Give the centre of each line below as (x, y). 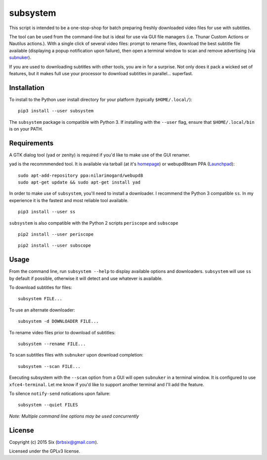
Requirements (31, 143)
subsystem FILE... (40, 299)
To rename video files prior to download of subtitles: (62, 332)
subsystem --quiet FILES (48, 405)
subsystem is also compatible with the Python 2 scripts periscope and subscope (94, 223)
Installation (27, 87)
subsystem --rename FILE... (52, 344)
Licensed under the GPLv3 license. (44, 451)
